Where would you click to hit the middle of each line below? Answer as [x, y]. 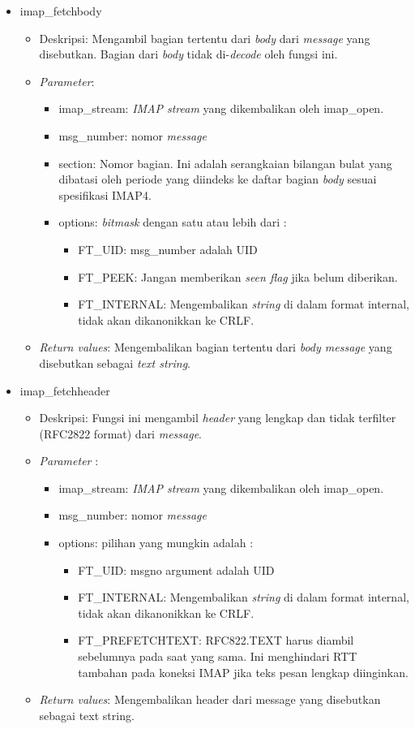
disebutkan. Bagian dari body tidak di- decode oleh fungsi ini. [188, 54]
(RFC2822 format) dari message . [120, 433]
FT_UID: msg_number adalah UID [168, 249]
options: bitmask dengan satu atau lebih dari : [173, 222]
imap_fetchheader [65, 390]
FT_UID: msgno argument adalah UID [176, 569]
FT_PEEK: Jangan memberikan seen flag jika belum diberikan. [238, 276]
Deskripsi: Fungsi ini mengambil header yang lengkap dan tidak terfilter [218, 418]
